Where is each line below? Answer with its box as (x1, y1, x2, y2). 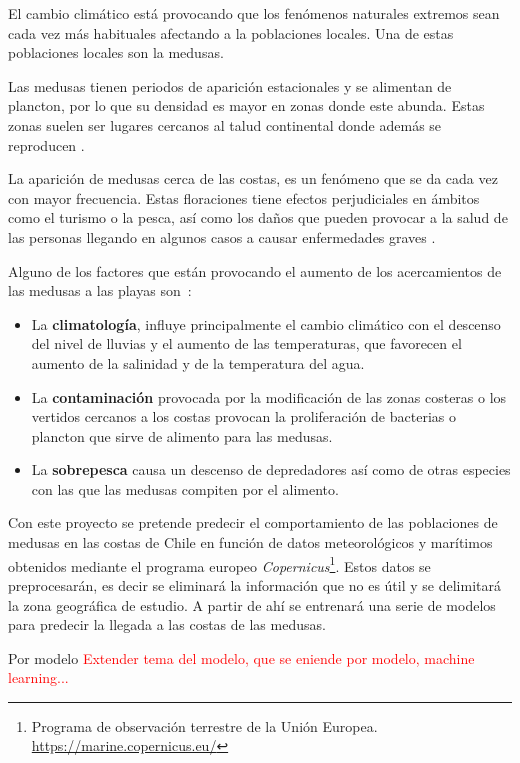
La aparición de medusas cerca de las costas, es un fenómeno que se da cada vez (8, 168, 498, 189)
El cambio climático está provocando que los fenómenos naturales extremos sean (8, 3, 500, 23)
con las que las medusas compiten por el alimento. (31, 478, 339, 499)
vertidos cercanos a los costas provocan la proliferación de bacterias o (31, 406, 456, 427)
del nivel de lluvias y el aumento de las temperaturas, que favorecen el (31, 333, 462, 354)
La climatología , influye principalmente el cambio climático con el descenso (31, 313, 501, 334)
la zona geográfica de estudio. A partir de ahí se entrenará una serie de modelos (8, 594, 496, 615)
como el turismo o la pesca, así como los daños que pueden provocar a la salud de (8, 207, 508, 228)
